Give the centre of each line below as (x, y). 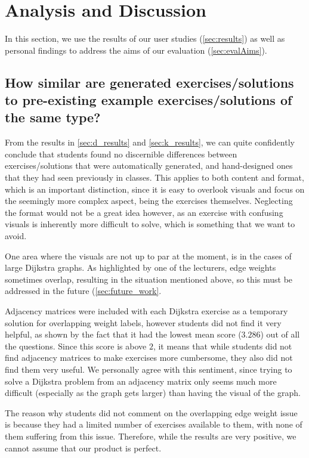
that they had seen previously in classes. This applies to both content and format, (154, 177)
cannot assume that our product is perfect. (83, 448)
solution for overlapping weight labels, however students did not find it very (143, 322)
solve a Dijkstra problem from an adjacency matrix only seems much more (141, 381)
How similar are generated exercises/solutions (149, 82)
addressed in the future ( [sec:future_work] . (83, 291)
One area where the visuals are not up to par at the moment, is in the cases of (148, 256)
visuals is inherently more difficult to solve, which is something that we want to (150, 224)
